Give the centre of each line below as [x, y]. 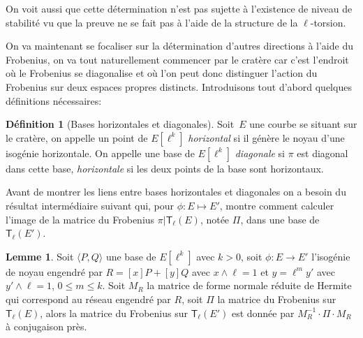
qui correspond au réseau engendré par [88, 299]
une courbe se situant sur [303, 124]
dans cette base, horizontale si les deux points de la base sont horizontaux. [165, 168]
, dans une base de [280, 219]
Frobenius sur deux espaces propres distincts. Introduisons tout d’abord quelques [179, 86]
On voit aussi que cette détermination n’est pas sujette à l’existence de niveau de [179, 8]
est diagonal [323, 153]
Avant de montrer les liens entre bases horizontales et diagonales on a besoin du [176, 192]
